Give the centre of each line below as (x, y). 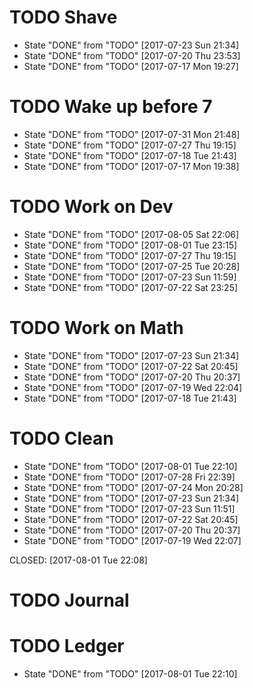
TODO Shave (63, 17)
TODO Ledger (67, 646)
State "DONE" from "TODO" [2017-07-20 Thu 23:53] (132, 55)
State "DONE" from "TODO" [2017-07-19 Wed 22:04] (133, 387)
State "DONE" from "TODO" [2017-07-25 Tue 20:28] (132, 266)
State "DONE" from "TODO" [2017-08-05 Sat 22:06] (131, 234)
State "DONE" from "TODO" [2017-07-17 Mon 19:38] (131, 166)
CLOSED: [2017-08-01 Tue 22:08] (78, 560)
